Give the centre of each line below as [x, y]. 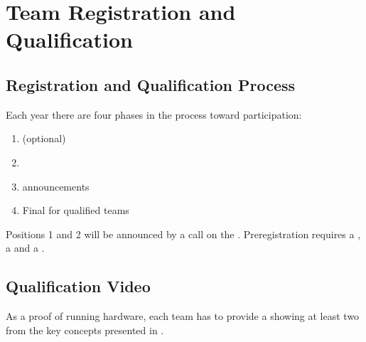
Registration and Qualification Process [151, 84]
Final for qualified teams [76, 210]
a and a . [25, 248]
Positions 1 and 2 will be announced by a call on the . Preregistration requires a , [183, 234]
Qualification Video [78, 286]
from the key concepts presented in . [85, 330]
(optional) [44, 138]
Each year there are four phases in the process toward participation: [154, 114]
